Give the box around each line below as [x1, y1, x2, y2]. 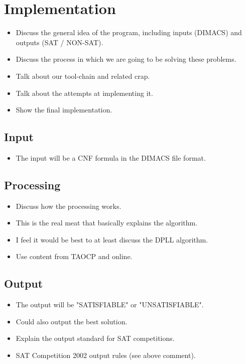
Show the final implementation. [16, 104, 112, 115]
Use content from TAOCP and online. [16, 251, 133, 262]
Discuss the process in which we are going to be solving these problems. [16, 54, 236, 64]
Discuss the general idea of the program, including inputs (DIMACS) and [16, 27, 242, 38]
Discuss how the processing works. [16, 200, 121, 211]
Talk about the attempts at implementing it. [16, 87, 153, 98]
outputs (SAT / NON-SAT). [16, 37, 103, 47]
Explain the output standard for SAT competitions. [16, 333, 175, 343]
